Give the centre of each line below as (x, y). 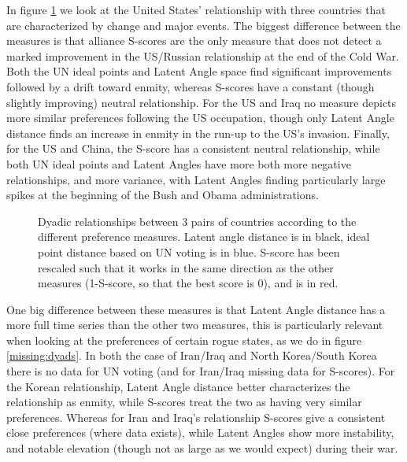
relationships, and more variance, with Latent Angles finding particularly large (196, 179)
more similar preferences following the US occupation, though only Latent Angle (200, 118)
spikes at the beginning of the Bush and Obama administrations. (163, 195)
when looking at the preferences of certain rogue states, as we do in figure (184, 340)
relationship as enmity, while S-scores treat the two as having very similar (184, 402)
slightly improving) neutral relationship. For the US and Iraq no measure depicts (202, 102)
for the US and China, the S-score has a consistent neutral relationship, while (193, 148)
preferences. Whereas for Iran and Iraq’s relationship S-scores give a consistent (196, 417)
